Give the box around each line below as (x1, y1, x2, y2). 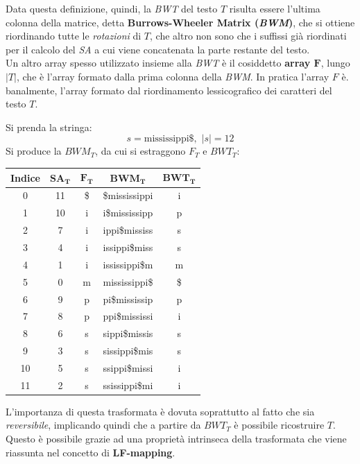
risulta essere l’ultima (229, 1, 320, 15)
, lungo (320, 55, 350, 70)
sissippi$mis (103, 343, 153, 358)
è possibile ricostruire (234, 418, 325, 432)
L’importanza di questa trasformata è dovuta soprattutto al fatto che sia (6, 404, 315, 418)
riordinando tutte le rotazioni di (6, 28, 142, 43)
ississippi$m (103, 257, 153, 271)
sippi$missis (103, 326, 153, 341)
